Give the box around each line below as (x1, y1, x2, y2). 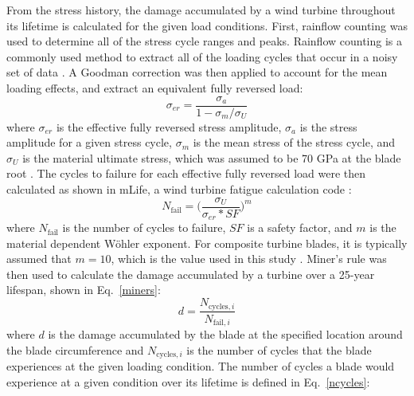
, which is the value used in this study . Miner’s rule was (111, 250, 387, 267)
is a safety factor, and (247, 219, 353, 236)
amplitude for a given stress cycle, (6, 134, 172, 151)
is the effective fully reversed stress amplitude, (56, 118, 282, 135)
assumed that (6, 250, 72, 267)
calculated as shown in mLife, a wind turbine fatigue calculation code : (6, 181, 352, 197)
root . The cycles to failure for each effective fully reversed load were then (6, 165, 366, 182)
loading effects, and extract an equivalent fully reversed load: (6, 79, 303, 96)
